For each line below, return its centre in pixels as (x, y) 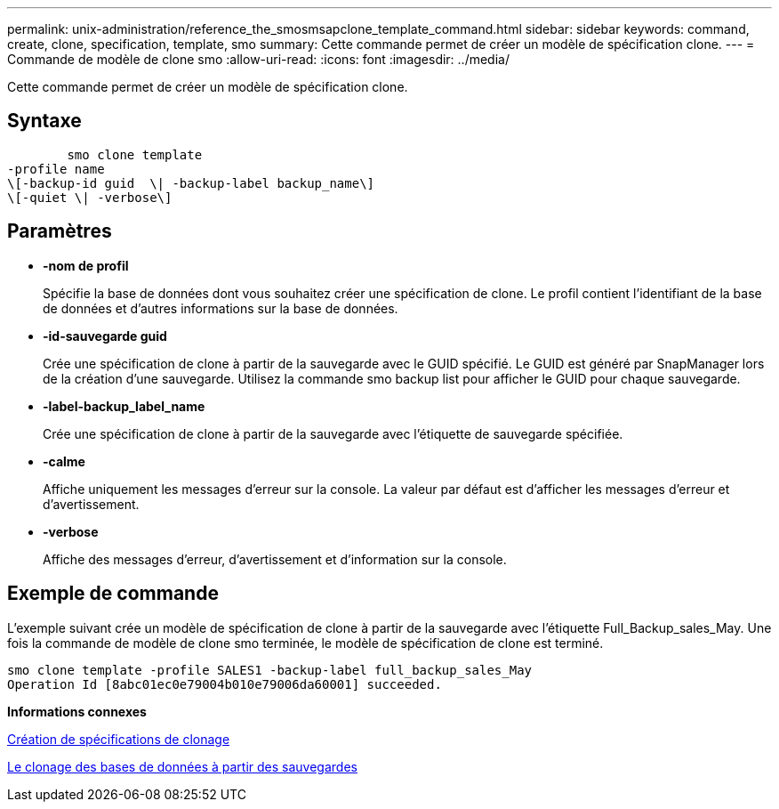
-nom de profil (86, 265)
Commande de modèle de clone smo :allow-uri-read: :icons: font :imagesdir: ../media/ (258, 59)
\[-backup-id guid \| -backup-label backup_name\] (191, 183)
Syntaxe (44, 121)
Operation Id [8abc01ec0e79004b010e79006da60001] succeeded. (225, 684)
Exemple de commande (113, 594)
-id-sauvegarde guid (105, 336)
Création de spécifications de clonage (119, 739)
